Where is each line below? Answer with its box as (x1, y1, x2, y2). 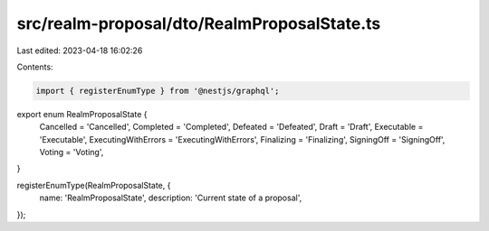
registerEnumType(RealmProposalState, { (16, 180, 171, 190)
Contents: (16, 61, 53, 72)
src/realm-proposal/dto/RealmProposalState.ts (16, 14, 381, 33)
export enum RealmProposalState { (16, 108, 148, 119)
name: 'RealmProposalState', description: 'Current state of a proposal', (39, 192, 302, 203)
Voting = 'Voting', (39, 147, 104, 158)
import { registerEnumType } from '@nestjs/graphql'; (35, 86, 280, 96)
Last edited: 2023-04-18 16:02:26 (16, 45, 143, 56)
